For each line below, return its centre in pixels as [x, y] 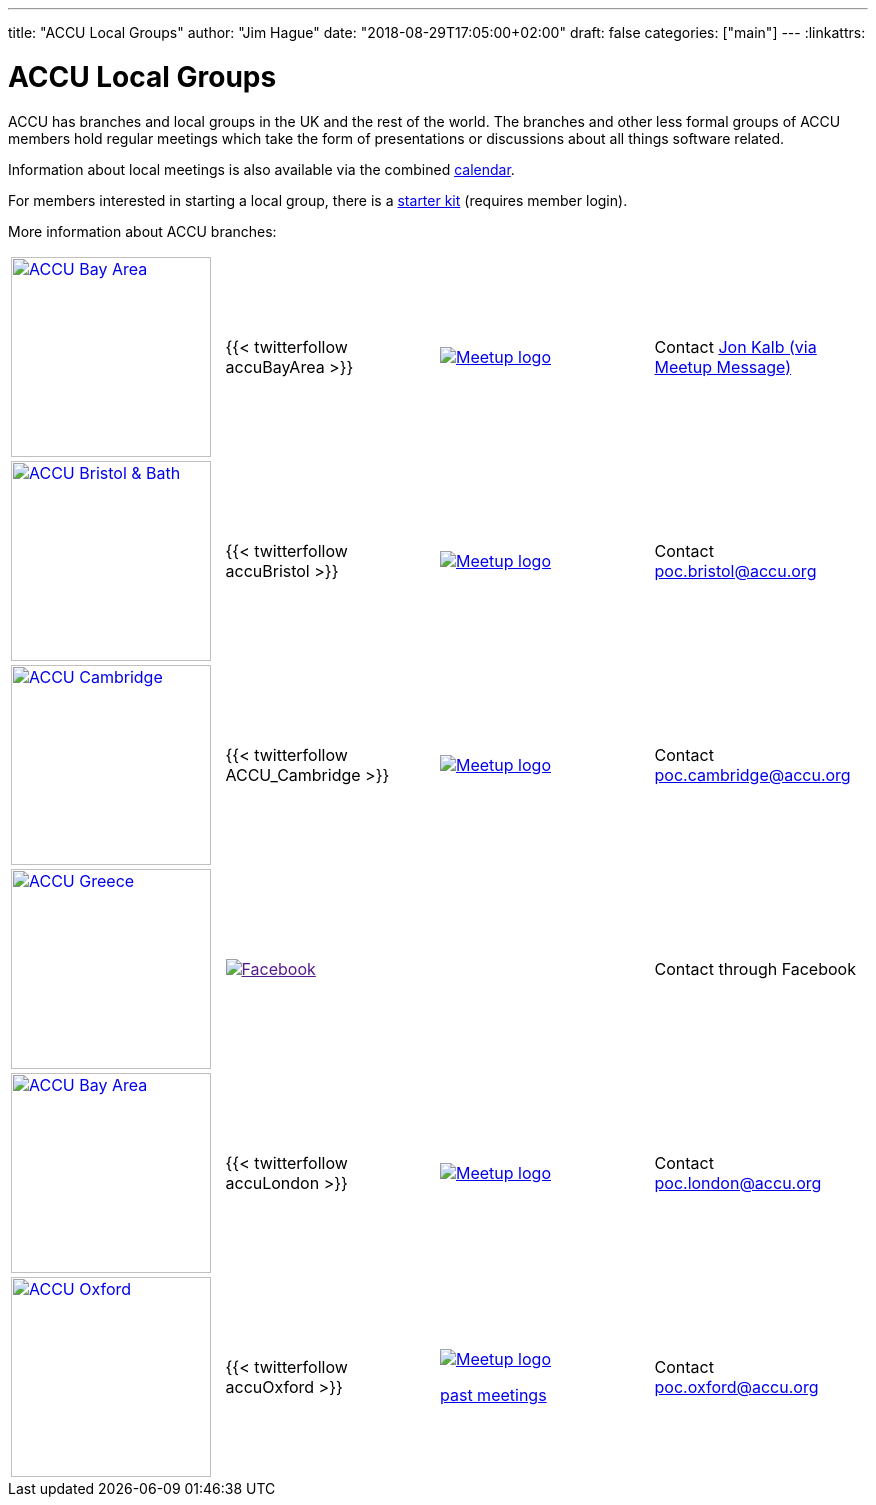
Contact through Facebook [755, 968]
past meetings [493, 1394]
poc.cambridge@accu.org [752, 774]
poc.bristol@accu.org [735, 570]
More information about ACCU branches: [142, 231]
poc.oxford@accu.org [736, 1386]
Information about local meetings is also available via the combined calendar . [261, 169]
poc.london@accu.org [738, 1182]
